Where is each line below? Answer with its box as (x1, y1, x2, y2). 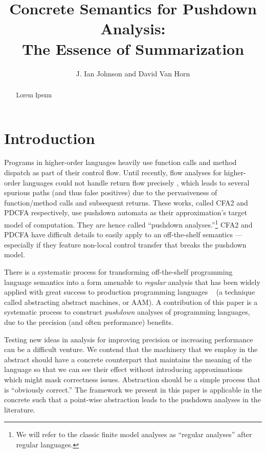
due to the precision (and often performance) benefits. (4, 317, 173, 327)
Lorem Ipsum (16, 90, 52, 99)
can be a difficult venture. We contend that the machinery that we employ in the (4, 344, 258, 355)
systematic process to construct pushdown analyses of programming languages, (4, 306, 250, 317)
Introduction (4, 127, 95, 148)
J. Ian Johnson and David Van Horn (76, 68, 190, 78)
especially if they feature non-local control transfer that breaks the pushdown (4, 239, 247, 250)
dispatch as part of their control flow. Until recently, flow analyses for (4, 167, 222, 178)
